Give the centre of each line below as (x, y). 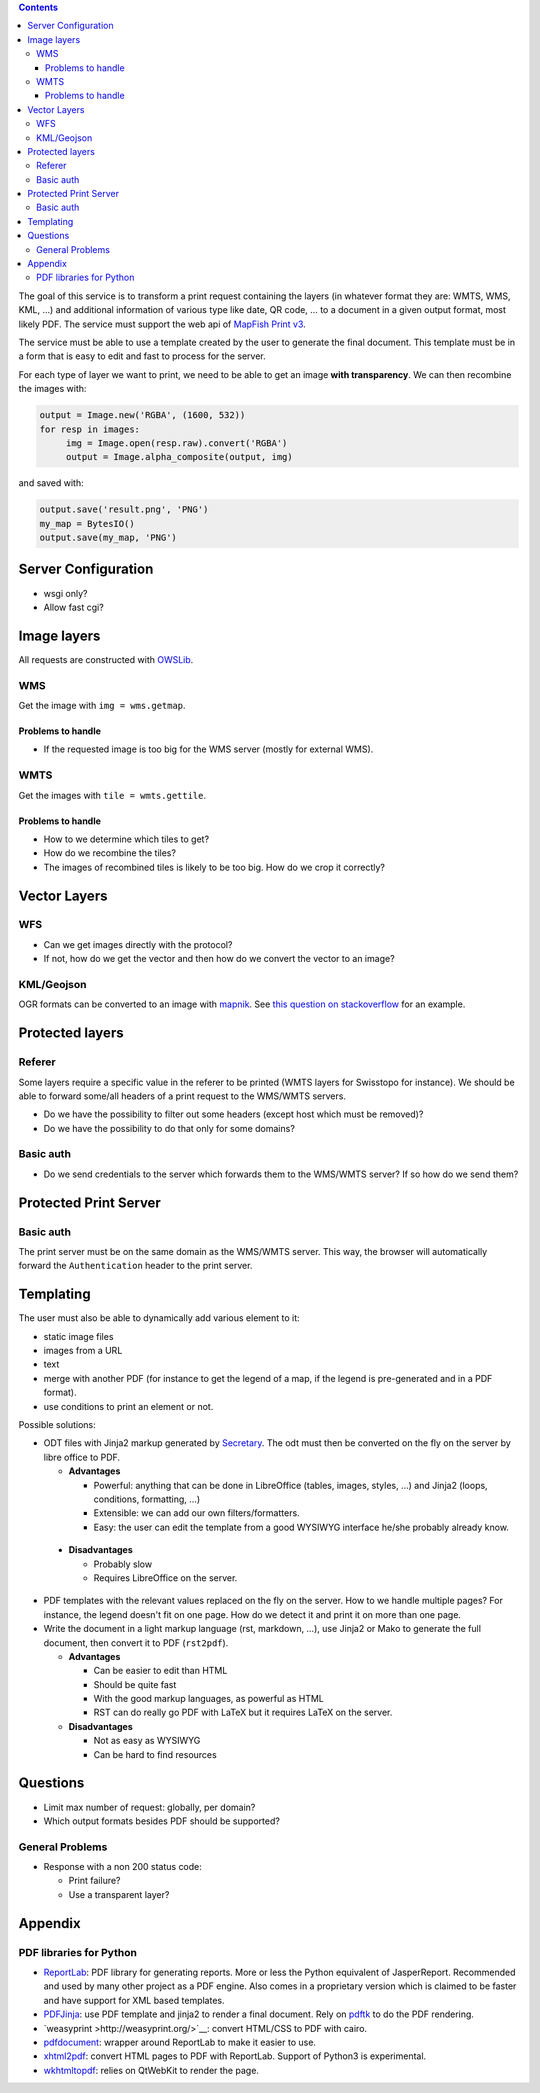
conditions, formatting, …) (146, 1499)
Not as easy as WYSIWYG (147, 1741)
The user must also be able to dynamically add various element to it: (159, 1318)
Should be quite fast (135, 1684)
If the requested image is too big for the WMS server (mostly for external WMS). (208, 749)
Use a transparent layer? (119, 1894)
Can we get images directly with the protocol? (138, 944)
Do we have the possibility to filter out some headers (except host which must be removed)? (233, 1114)
